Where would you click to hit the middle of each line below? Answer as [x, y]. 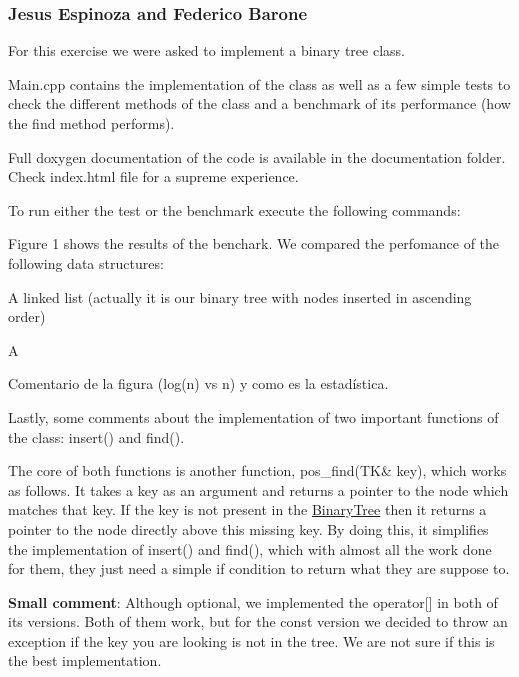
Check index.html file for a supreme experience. [153, 176]
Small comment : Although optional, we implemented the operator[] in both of [253, 601]
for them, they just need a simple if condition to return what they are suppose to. [259, 568]
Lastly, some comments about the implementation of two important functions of [253, 416]
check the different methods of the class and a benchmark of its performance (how [259, 103]
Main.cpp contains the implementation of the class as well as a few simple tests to [259, 83]
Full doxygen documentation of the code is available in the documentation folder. [257, 156]
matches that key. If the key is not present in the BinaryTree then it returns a [247, 509]
